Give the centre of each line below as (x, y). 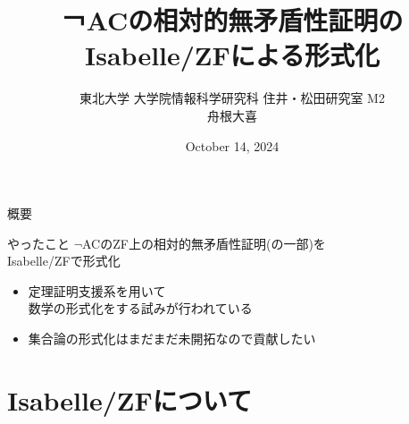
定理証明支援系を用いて (97, 290)
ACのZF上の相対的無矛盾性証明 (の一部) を (204, 243)
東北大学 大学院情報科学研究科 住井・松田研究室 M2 (232, 98)
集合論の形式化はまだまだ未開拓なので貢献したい (172, 339)
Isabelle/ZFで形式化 (64, 261)
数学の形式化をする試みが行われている (140, 308)
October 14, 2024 (232, 145)
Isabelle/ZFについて (129, 399)
